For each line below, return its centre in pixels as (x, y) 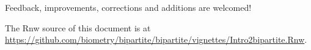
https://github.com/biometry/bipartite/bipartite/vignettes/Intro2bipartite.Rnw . (156, 39)
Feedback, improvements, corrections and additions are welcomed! (128, 7)
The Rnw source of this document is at (78, 27)
